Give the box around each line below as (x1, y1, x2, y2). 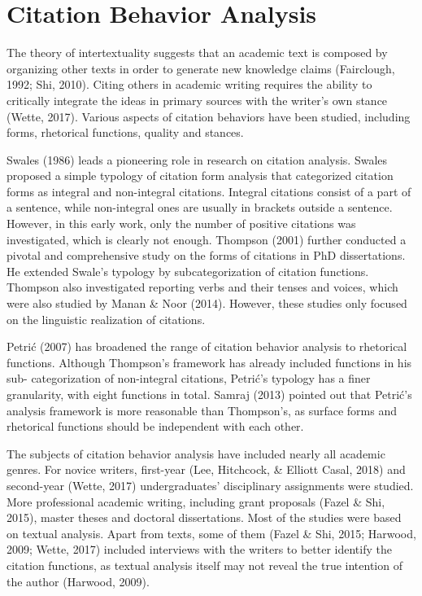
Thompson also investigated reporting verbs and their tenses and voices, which (7, 278, 398, 296)
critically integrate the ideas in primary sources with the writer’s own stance (7, 91, 388, 108)
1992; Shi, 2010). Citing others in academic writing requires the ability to (7, 76, 372, 93)
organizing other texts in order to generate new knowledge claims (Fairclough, (7, 59, 395, 77)
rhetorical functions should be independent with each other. (7, 418, 304, 435)
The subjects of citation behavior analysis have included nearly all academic (7, 445, 385, 462)
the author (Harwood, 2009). (7, 572, 150, 589)
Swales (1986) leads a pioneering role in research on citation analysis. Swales (7, 151, 388, 168)
